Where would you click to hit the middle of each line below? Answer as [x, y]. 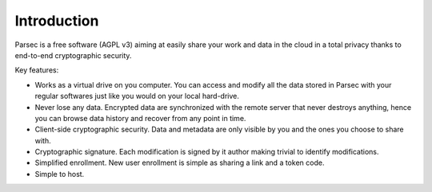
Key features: [37, 70]
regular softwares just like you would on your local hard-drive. [137, 96]
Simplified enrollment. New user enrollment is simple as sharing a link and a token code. [180, 163]
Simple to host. [60, 174]
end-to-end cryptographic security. [73, 55]
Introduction [57, 21]
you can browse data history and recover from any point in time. [140, 118]
